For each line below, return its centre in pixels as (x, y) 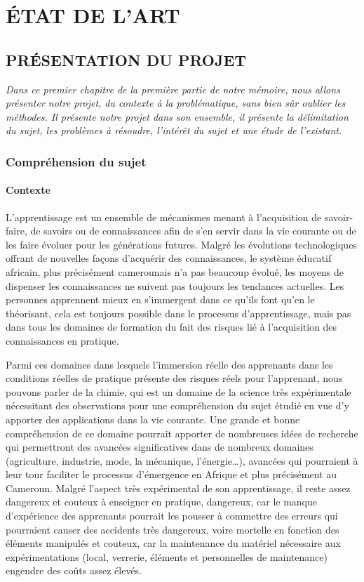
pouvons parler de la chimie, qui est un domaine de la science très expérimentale (178, 391)
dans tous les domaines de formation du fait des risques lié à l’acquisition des (171, 327)
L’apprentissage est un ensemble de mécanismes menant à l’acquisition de (164, 217)
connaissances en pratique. (62, 340)
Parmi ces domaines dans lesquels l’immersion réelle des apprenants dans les (169, 364)
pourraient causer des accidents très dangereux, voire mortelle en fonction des (173, 529)
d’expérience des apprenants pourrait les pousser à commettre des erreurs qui (172, 516)
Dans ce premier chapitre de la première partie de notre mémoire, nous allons (173, 89)
